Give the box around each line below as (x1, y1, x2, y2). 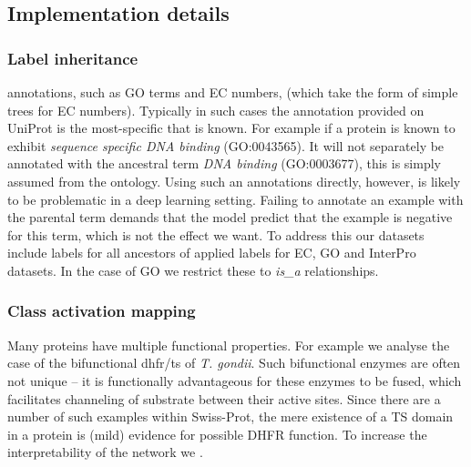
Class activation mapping (7, 299, 196, 322)
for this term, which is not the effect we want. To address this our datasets (7, 225, 425, 244)
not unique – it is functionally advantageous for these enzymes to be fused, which (7, 371, 462, 390)
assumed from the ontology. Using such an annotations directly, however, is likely (7, 171, 461, 190)
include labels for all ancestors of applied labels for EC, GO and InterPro (7, 243, 416, 262)
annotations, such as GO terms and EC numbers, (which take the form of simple (7, 83, 458, 101)
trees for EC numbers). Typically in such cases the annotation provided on (7, 100, 425, 119)
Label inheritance (7, 46, 138, 69)
